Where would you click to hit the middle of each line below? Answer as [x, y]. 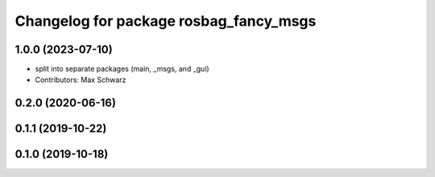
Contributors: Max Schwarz [81, 80]
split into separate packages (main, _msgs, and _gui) [122, 69]
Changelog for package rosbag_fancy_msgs [166, 21]
